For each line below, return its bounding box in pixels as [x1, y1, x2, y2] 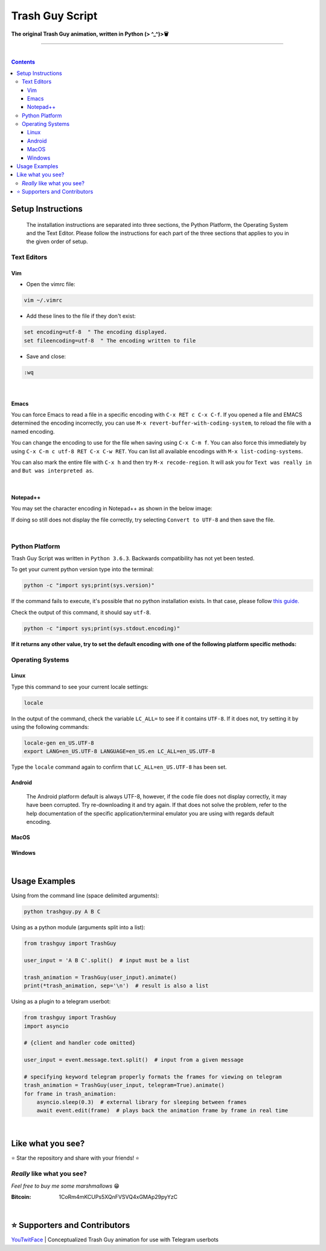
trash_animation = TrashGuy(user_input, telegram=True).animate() [24, 1082, 225, 1089]
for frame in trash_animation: [24, 1090, 117, 1097]
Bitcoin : [11, 1193, 31, 1200]
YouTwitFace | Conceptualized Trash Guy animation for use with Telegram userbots [11, 1236, 219, 1243]
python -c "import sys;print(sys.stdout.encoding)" [24, 625, 181, 632]
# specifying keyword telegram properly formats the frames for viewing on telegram [24, 1073, 282, 1080]
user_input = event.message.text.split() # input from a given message [24, 1056, 244, 1063]
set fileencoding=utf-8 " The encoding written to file [24, 337, 196, 344]
